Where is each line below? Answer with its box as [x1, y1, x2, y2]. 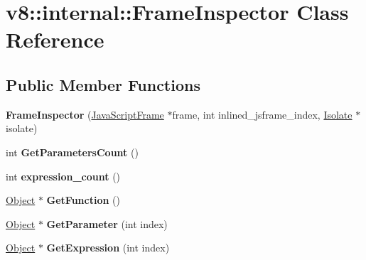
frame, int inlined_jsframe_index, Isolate [172, 107, 352, 121]
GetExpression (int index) [46, 240, 170, 255]
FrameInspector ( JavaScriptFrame [6, 107, 164, 121]
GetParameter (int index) [46, 216, 168, 231]
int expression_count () [6, 168, 121, 183]
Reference [6, 25, 104, 54]
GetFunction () [46, 193, 120, 207]
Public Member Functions [6, 73, 200, 95]
